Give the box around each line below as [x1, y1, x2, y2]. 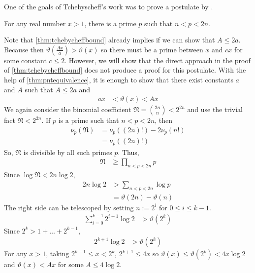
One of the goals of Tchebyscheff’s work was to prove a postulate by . [4, 1, 213, 11]
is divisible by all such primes [23, 147, 112, 157]
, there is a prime [84, 18, 136, 28]
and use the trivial [187, 104, 243, 115]
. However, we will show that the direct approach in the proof [64, 55, 251, 65]
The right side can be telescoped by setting [4, 202, 134, 212]
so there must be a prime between [101, 44, 203, 54]
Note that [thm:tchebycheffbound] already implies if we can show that [4, 35, 215, 45]
